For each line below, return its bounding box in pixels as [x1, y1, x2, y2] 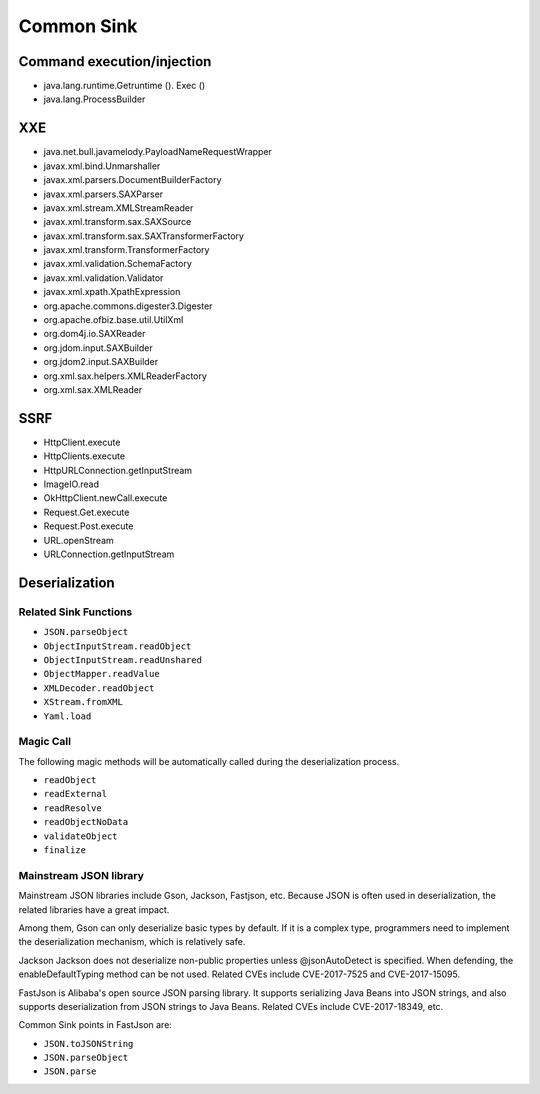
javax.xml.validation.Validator [43, 271, 164, 284]
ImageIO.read [43, 478, 100, 490]
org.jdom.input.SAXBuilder [43, 341, 154, 354]
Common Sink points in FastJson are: [18, 1019, 172, 1031]
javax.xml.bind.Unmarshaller [43, 160, 161, 172]
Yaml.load [43, 710, 92, 722]
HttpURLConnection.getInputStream [43, 464, 193, 476]
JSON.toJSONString [43, 1038, 134, 1049]
